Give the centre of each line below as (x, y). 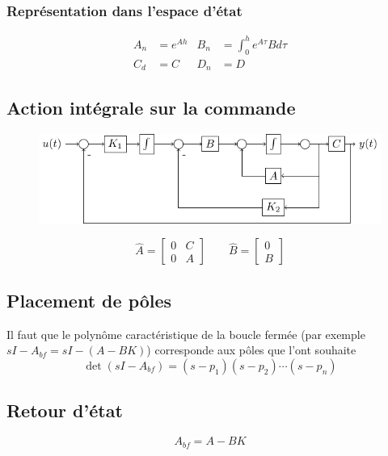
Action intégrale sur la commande (151, 108)
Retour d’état (65, 410)
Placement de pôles (89, 300)
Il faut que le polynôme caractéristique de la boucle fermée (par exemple (186, 334)
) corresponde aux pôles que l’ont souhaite (251, 350)
